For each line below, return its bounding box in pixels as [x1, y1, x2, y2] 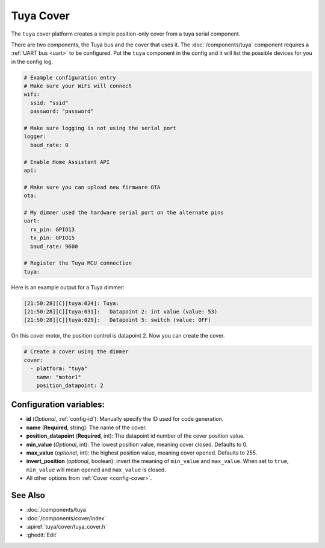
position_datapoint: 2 [36, 382, 104, 389]
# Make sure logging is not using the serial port [23, 125, 177, 132]
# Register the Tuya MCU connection [23, 260, 132, 266]
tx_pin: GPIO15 [30, 235, 75, 241]
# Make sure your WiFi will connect [23, 83, 132, 90]
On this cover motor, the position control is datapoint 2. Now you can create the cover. [11, 332, 225, 339]
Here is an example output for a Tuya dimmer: [11, 283, 125, 291]
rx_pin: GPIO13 [30, 226, 75, 233]
